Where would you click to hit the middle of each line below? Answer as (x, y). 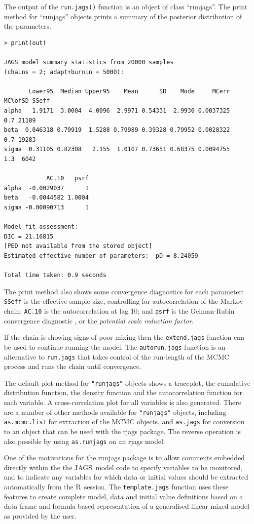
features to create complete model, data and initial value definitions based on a (124, 496)
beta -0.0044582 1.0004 (46, 198)
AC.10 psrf (67, 179)
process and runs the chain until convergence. (73, 366)
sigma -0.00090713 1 (46, 207)
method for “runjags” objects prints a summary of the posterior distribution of (123, 16)
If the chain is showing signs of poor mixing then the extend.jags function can (124, 337)
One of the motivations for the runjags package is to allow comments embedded (125, 458)
